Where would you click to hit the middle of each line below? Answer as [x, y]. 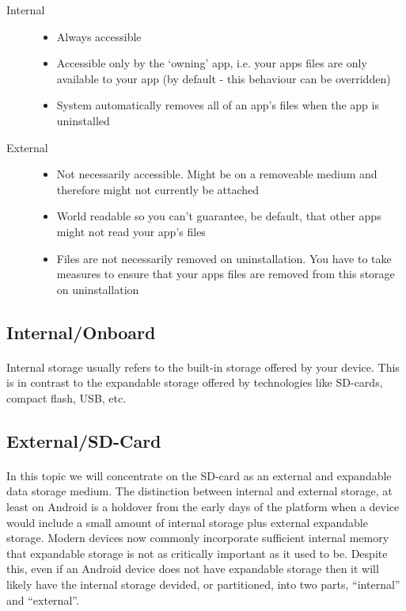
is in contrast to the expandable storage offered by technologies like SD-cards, [195, 382]
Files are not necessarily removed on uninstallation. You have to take [224, 258]
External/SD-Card [84, 440]
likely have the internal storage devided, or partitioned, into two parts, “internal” [203, 584]
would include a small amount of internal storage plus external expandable [187, 522]
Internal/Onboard [81, 332]
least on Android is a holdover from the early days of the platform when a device [203, 507]
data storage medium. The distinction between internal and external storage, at [199, 491]
